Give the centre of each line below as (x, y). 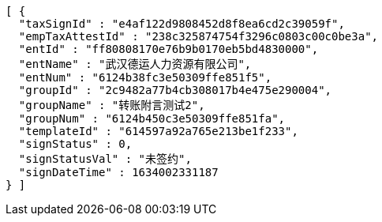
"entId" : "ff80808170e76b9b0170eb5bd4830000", (169, 49)
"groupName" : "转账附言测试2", (112, 105)
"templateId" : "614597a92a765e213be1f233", (158, 131)
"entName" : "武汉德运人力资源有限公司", (135, 64)
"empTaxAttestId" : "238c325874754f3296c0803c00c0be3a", (198, 36)
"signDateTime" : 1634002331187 (118, 172)
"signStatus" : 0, (75, 144)
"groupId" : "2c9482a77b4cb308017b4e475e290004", (175, 90)
